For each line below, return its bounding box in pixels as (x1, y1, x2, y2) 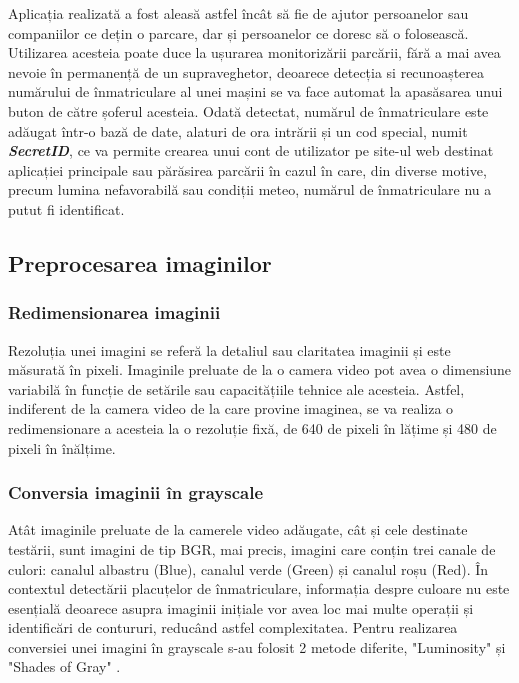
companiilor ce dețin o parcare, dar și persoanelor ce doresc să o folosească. (8, 22, 469, 43)
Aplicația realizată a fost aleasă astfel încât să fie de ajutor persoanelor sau (8, 3, 469, 23)
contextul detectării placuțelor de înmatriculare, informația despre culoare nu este (8, 578, 510, 599)
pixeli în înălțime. (8, 437, 116, 458)
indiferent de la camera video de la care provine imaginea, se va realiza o (8, 398, 454, 419)
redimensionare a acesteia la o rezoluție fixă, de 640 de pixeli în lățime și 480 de (8, 417, 497, 438)
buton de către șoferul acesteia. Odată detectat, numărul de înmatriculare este (8, 100, 489, 121)
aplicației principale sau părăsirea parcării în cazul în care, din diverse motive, (8, 159, 487, 180)
